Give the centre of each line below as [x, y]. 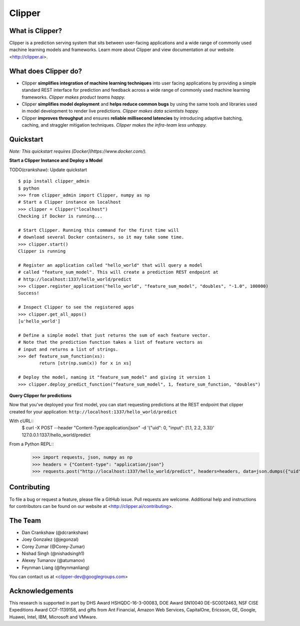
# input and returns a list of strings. [68, 349]
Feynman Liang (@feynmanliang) [56, 567]
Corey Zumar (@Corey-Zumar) [53, 546]
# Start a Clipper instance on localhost [69, 202]
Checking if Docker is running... [60, 216]
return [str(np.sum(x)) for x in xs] [85, 363]
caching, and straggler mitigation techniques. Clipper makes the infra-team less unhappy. [114, 125]
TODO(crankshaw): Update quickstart [48, 170]
